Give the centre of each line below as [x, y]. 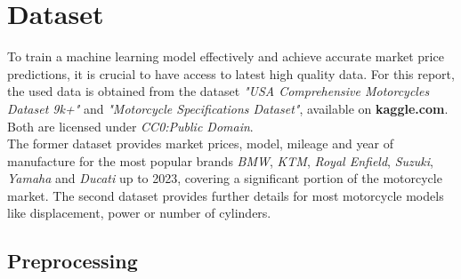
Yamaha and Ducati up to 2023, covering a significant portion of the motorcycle [225, 178]
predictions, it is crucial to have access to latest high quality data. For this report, [231, 73]
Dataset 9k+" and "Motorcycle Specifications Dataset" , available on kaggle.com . [228, 108]
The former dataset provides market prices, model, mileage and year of [201, 143]
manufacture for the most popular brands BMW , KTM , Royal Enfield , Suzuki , [220, 160]
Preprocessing [73, 261]
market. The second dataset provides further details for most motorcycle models [226, 195]
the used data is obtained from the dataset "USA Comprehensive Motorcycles [218, 91]
